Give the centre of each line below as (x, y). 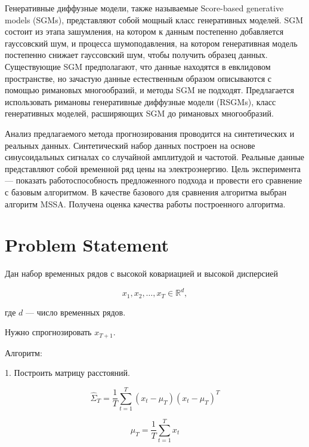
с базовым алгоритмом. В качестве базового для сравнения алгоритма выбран (146, 192)
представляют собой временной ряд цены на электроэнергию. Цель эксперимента (153, 168)
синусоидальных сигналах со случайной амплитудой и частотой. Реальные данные (155, 157)
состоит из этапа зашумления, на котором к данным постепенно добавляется (144, 31)
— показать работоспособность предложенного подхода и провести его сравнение (154, 180)
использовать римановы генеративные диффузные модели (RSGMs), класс (140, 101)
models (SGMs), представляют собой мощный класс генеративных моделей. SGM (154, 19)
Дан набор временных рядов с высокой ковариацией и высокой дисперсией (141, 273)
